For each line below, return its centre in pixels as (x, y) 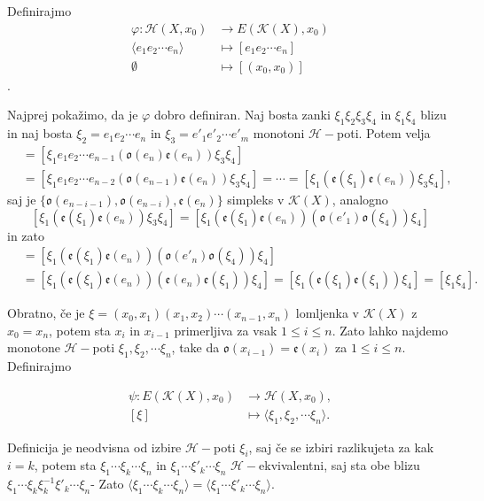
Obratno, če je (46, 313)
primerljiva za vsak (226, 330)
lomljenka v (327, 313)
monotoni (279, 133)
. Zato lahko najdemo (390, 330)
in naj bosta (40, 133)
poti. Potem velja (384, 133)
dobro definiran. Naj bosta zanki (242, 115)
